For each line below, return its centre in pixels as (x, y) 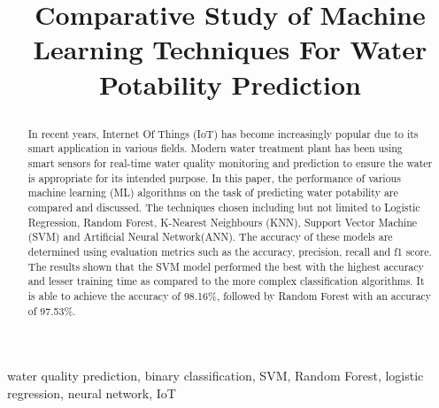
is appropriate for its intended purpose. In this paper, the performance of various (214, 177)
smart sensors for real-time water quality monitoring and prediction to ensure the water (230, 163)
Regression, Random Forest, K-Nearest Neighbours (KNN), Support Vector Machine (223, 222)
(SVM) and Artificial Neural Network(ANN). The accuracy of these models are (210, 237)
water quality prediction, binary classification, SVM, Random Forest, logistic (216, 376)
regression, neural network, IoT (92, 393)
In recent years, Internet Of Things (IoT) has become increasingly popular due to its (223, 133)
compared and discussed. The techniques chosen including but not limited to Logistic (224, 208)
